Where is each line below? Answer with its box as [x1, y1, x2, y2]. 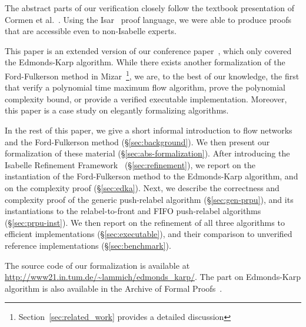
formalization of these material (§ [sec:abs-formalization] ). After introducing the [5, 147, 290, 159]
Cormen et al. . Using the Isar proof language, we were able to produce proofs [5, 13, 291, 25]
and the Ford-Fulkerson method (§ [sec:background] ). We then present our [5, 135, 270, 148]
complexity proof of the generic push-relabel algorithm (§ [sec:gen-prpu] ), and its [5, 193, 294, 205]
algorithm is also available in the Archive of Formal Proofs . [5, 282, 222, 294]
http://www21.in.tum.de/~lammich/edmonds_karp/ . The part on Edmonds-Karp [5, 271, 301, 283]
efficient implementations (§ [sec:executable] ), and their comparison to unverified [5, 228, 292, 240]
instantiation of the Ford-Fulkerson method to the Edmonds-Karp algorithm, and [5, 170, 298, 182]
